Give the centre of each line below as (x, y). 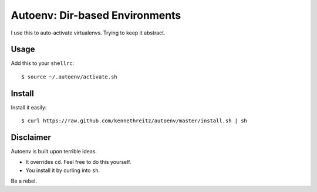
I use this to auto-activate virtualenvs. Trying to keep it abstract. (88, 33)
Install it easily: (29, 107)
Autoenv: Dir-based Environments (96, 15)
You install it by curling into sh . (63, 170)
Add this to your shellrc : (43, 63)
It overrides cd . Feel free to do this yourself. (78, 162)
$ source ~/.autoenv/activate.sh (69, 77)
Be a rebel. (24, 181)
